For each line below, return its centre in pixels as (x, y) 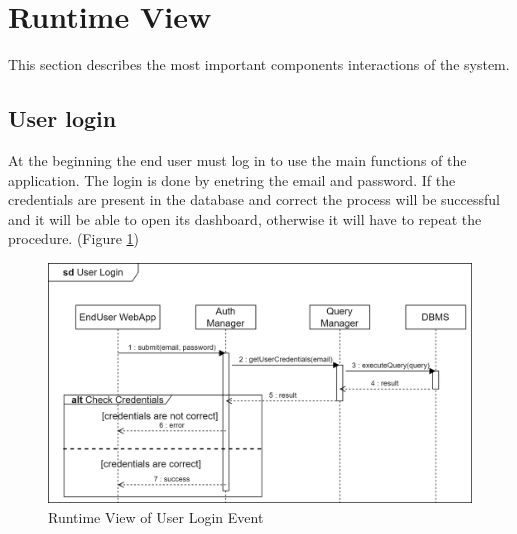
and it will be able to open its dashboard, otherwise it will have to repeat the (245, 218)
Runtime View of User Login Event (156, 516)
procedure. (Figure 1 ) (74, 238)
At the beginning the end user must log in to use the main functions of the (237, 159)
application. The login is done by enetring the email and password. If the (232, 179)
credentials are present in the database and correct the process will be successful (254, 199)
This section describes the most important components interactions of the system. (259, 64)
